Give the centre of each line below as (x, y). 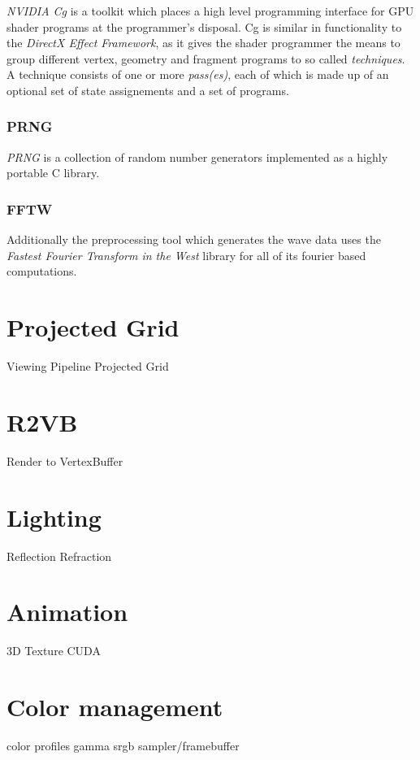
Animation (67, 612)
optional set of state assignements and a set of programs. (148, 90)
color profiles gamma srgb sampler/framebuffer (123, 745)
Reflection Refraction (59, 556)
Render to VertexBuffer (65, 460)
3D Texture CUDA (54, 651)
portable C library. (53, 173)
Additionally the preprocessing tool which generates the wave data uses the (194, 239)
